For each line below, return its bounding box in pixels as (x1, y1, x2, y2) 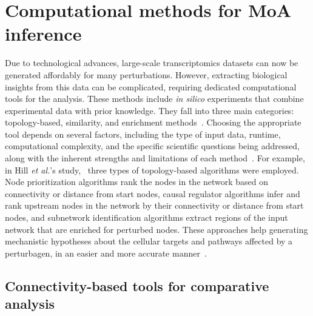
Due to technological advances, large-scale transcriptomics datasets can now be (5, 56, 298, 69)
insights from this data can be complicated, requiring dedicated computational (5, 80, 297, 93)
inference (5, 21, 82, 46)
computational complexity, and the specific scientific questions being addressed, (5, 140, 300, 152)
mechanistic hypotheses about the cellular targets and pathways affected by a (5, 235, 293, 247)
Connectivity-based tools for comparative (5, 276, 269, 295)
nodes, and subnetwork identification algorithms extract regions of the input (5, 211, 288, 224)
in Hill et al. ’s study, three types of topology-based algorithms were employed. (5, 163, 299, 176)
